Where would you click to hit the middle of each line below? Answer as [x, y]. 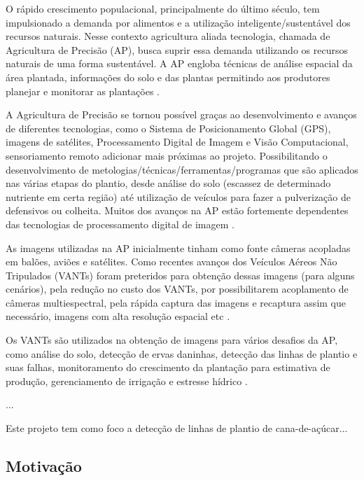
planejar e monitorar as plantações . [83, 91]
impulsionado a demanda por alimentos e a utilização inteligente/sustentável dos [178, 22]
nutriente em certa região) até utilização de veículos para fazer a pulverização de [178, 196]
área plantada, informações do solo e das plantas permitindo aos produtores [168, 77]
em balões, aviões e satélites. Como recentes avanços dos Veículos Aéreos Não [171, 262]
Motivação [44, 466]
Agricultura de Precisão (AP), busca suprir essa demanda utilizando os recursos [177, 49]
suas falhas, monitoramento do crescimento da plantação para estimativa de [168, 367]
